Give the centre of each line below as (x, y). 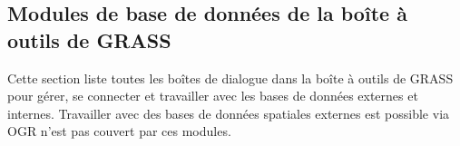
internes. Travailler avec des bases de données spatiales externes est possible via (229, 113)
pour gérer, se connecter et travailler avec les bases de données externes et (213, 96)
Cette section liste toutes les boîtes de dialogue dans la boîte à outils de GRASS (230, 78)
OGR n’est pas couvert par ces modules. (119, 131)
